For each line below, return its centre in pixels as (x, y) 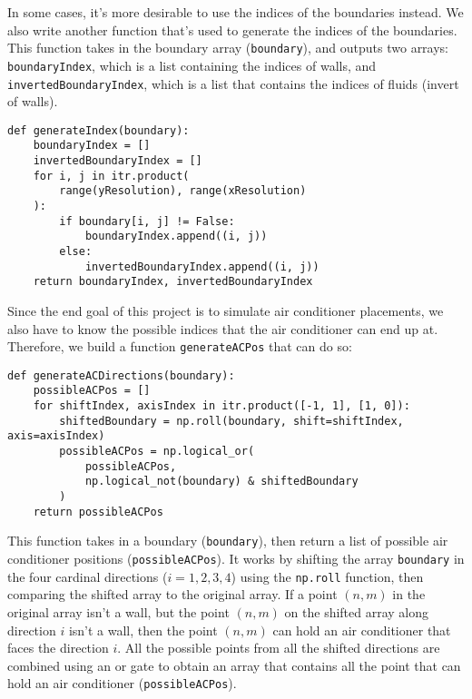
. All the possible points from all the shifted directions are (279, 648)
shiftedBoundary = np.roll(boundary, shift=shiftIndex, (231, 421)
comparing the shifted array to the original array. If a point (172, 594)
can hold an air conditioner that (362, 630)
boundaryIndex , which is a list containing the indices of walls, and (192, 65)
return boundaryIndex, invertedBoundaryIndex (173, 282)
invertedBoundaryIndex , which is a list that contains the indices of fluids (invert (233, 83)
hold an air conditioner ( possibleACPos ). (122, 683)
